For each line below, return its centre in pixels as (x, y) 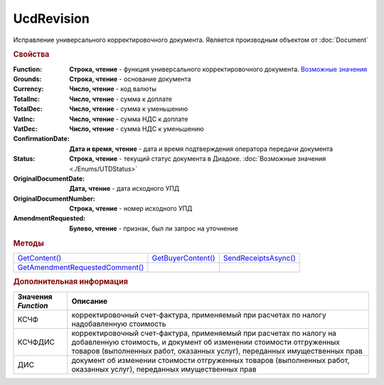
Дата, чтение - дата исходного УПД (124, 189)
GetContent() (39, 258)
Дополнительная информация (70, 282)
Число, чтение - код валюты (113, 89)
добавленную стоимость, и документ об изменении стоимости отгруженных (206, 342)
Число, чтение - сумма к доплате (121, 99)
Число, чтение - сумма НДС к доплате (129, 119)
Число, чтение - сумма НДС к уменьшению (137, 129)
